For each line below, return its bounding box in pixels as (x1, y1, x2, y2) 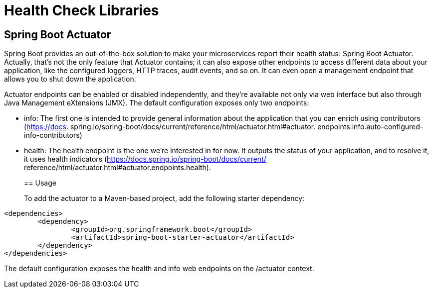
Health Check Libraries (4, 2, 159, 19)
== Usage (24, 179, 56, 188)
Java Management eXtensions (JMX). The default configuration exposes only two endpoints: (4, 98, 309, 107)
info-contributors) (24, 131, 82, 140)
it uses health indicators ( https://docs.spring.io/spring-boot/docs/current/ (24, 155, 266, 164)
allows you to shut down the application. (4, 75, 136, 84)
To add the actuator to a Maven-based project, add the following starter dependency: (24, 194, 305, 203)
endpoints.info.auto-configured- (317, 122, 424, 131)
